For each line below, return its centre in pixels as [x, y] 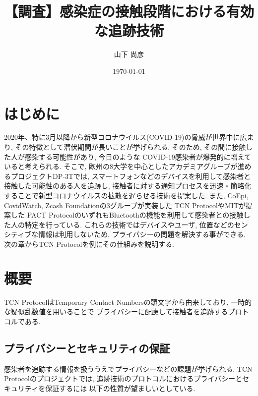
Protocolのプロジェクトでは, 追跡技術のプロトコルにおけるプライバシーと [123, 378]
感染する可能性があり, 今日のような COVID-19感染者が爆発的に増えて [138, 156]
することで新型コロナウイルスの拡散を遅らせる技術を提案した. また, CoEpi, [126, 195]
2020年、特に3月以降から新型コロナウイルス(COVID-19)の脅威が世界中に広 [126, 137]
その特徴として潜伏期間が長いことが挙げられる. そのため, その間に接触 [130, 147]
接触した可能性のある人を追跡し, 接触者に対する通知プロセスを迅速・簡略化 [128, 186]
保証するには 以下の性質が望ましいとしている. [120, 388]
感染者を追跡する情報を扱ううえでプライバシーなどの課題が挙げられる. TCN [128, 368]
